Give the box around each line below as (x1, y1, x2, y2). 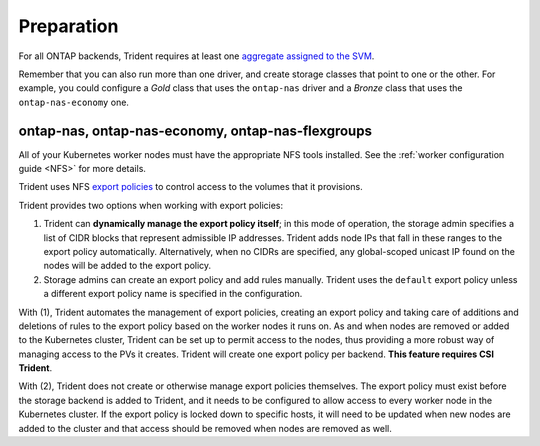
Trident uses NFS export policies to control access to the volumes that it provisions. (18, 181, 364, 193)
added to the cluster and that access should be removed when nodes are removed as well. (18, 422, 392, 434)
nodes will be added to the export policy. (43, 260, 212, 272)
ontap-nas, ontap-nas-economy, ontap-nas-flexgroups (18, 122, 372, 139)
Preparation (18, 15, 119, 37)
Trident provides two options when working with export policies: (18, 199, 284, 211)
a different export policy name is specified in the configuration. (43, 288, 303, 300)
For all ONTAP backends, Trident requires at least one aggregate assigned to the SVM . (18, 50, 375, 62)
